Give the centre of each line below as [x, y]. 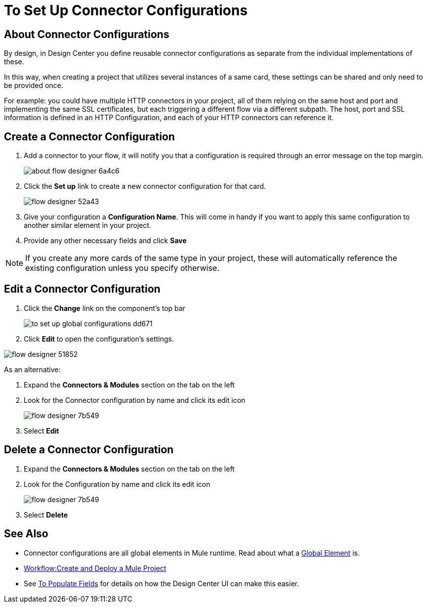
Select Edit [42, 431]
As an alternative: [32, 369]
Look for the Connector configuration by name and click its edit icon [135, 400]
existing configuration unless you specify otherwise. [122, 268]
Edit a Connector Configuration [82, 289]
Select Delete [46, 515]
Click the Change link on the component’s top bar [105, 308]
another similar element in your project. [87, 225]
